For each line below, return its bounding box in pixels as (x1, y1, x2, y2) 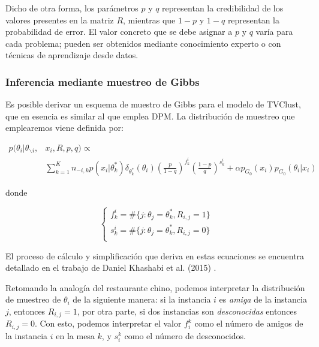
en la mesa (56, 329, 95, 342)
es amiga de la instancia (219, 293, 307, 306)
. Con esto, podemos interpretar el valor (34, 317, 182, 330)
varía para (255, 25, 293, 38)
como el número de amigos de (194, 317, 303, 330)
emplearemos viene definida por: (5, 121, 124, 134)
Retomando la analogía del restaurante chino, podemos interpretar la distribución (5, 281, 305, 294)
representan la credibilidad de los (162, 2, 284, 14)
